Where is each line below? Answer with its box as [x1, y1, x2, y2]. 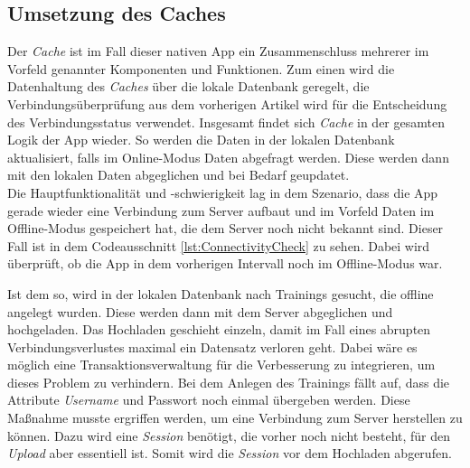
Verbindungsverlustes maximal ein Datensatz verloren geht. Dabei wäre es [7, 337, 418, 356]
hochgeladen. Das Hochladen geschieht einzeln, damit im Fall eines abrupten [7, 320, 431, 339]
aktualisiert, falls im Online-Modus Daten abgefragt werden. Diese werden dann [7, 147, 449, 166]
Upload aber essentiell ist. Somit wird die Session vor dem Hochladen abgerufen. [7, 444, 452, 463]
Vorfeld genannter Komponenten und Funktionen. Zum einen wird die [7, 59, 395, 78]
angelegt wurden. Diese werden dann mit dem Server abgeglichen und [7, 302, 393, 321]
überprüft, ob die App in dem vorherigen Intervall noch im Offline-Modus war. [7, 254, 443, 273]
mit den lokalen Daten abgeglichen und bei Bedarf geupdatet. [7, 165, 350, 184]
